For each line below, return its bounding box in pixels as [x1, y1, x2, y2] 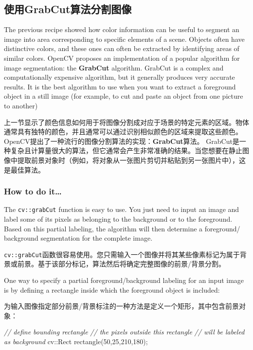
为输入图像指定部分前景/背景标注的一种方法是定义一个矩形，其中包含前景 [4, 301, 239, 311]
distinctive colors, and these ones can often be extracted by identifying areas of [4, 43, 239, 53]
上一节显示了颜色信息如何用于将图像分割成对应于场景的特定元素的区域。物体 [4, 117, 249, 127]
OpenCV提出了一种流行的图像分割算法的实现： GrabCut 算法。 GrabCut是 [4, 136, 239, 146]
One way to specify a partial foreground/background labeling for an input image [4, 275, 244, 285]
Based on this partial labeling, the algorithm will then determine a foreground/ [4, 223, 240, 233]
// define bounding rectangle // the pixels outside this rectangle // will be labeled [4, 327, 245, 337]
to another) [4, 100, 38, 110]
